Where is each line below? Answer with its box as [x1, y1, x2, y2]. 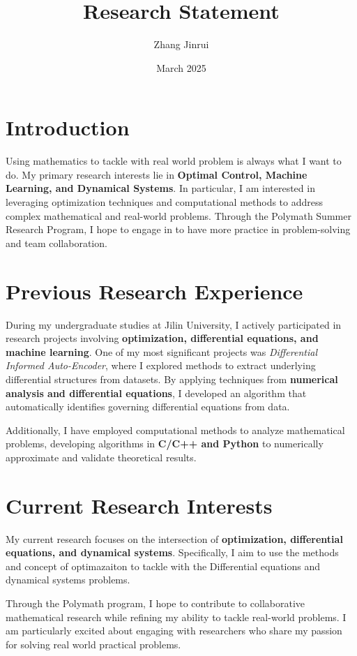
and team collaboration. [6, 235, 107, 250]
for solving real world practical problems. [6, 636, 181, 651]
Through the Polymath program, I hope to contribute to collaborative [6, 595, 305, 610]
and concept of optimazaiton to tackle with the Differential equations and [6, 558, 321, 573]
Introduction [6, 113, 130, 142]
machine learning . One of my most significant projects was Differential [6, 344, 317, 359]
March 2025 [156, 60, 206, 75]
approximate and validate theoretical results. [6, 449, 197, 464]
